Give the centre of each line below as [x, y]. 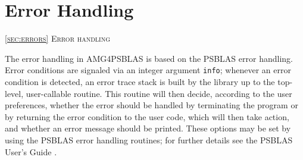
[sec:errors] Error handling [58, 38]
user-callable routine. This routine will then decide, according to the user [159, 93]
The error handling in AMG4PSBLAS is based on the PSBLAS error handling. [149, 58]
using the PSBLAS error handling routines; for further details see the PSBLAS [149, 139]
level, [14, 93]
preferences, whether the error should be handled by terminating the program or [151, 105]
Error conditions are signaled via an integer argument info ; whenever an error [148, 70]
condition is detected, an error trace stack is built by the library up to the [140, 81]
